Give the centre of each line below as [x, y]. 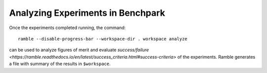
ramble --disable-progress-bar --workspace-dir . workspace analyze [103, 39]
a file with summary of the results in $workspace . [60, 64]
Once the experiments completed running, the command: [67, 28]
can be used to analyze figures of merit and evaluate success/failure [79, 50]
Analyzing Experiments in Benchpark [87, 13]
